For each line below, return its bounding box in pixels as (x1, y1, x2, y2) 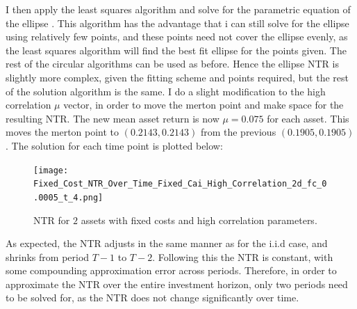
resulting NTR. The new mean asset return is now (6, 111, 219, 125)
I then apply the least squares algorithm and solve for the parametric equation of (6, 2, 351, 16)
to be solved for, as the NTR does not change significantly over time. (6, 290, 299, 305)
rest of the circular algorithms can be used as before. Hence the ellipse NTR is (6, 56, 339, 71)
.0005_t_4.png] (33, 192, 103, 203)
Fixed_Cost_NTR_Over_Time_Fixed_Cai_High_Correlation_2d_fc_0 (33, 179, 327, 189)
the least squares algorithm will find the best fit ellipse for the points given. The (6, 42, 347, 57)
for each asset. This (267, 111, 349, 125)
